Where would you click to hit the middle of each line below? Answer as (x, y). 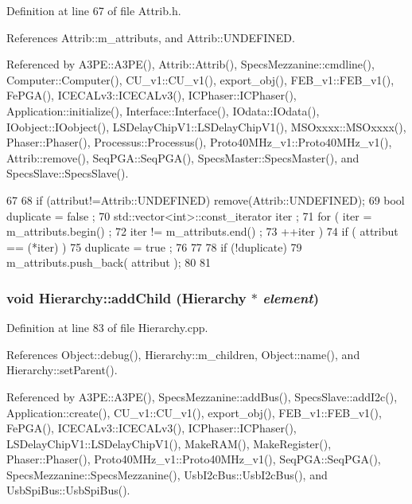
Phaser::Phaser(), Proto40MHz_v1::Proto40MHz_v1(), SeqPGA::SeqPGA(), (194, 459)
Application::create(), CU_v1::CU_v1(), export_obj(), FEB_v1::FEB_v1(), (194, 412)
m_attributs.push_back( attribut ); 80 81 (109, 262)
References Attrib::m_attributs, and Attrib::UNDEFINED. (151, 37)
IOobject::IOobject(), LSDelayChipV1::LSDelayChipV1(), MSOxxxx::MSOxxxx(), (206, 126)
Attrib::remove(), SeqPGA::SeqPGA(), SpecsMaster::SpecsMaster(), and (183, 157)
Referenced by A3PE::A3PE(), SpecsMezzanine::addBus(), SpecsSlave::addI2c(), (202, 396)
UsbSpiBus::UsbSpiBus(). (68, 490)
